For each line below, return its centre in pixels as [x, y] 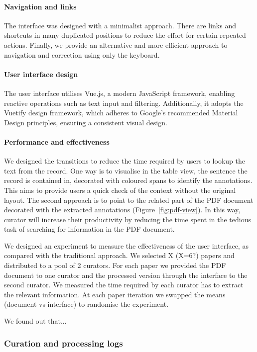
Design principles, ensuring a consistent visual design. [86, 122]
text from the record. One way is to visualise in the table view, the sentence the [126, 170]
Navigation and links [40, 6]
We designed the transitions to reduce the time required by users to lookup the [125, 161]
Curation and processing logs [64, 343]
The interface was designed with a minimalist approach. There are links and [120, 25]
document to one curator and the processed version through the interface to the [126, 275]
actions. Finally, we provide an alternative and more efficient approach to [116, 44]
